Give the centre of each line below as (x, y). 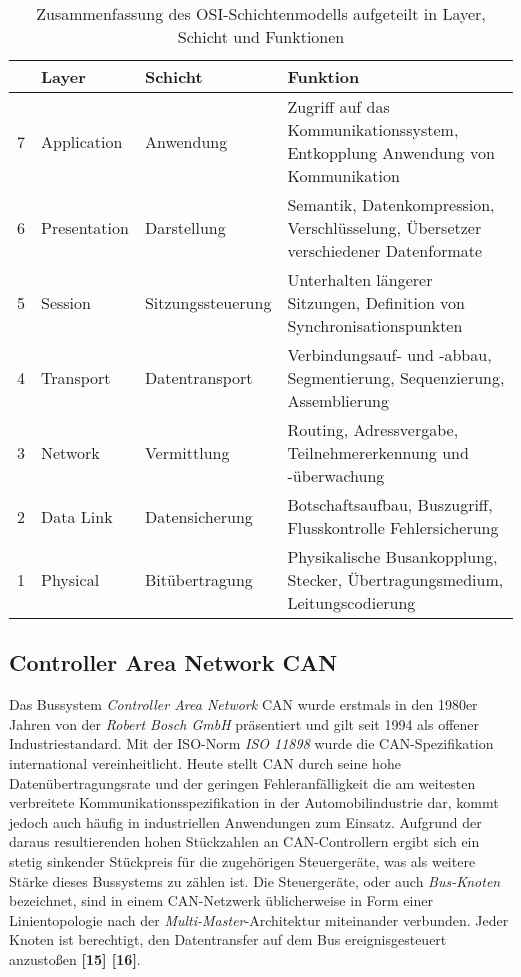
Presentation (85, 227)
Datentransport (198, 377)
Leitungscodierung (351, 602)
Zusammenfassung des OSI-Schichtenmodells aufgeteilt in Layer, (261, 13)
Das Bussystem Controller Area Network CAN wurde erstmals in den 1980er (243, 704)
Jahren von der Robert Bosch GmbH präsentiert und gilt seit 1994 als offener (244, 723)
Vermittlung (187, 452)
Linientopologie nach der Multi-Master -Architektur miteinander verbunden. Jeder (259, 919)
